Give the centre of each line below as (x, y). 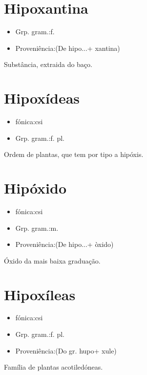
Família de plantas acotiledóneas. (53, 367)
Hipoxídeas (42, 98)
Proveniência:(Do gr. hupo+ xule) (66, 350)
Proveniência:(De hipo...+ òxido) (64, 244)
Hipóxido (35, 188)
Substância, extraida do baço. (48, 64)
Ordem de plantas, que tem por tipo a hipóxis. (74, 154)
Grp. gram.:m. (37, 228)
